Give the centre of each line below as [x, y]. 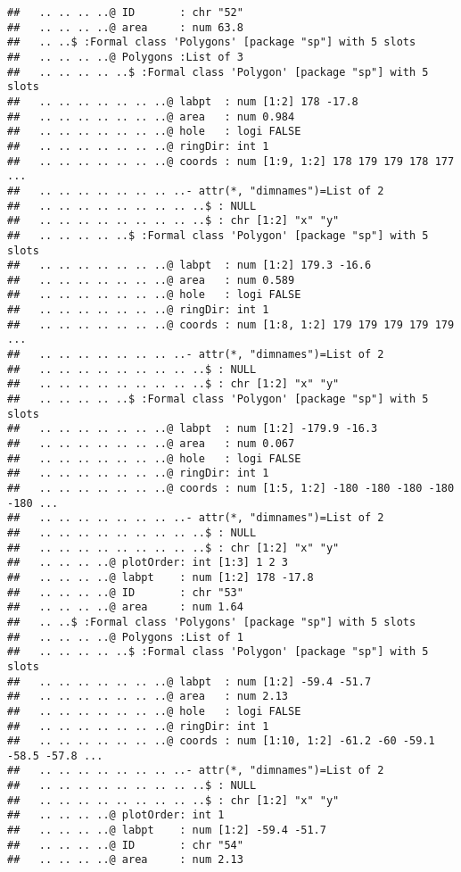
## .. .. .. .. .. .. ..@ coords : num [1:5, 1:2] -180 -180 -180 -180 [231, 488]
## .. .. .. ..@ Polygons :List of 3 [125, 57]
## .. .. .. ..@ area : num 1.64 [125, 607]
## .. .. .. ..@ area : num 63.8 [125, 27]
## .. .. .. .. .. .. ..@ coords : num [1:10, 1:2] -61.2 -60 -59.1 [221, 741]
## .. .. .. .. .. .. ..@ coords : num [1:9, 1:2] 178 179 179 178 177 [231, 161]
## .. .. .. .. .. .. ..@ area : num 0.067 [151, 444]
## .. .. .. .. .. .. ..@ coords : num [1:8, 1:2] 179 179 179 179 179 [231, 324]
